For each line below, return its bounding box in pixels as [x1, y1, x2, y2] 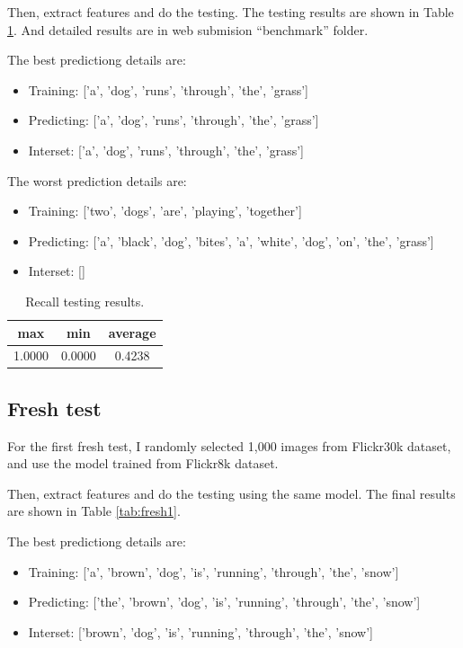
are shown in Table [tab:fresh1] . [7, 502, 181, 520]
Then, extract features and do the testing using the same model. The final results [7, 484, 456, 502]
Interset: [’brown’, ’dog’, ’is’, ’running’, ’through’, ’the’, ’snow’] [28, 622, 373, 641]
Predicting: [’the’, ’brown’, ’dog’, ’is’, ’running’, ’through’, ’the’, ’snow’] [28, 592, 421, 611]
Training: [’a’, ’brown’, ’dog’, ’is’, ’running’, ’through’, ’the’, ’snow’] [28, 562, 399, 581]
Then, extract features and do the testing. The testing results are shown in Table [7, 3, 454, 21]
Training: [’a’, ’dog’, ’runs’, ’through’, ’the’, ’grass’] [28, 80, 309, 99]
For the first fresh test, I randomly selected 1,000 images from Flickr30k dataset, [7, 436, 451, 455]
